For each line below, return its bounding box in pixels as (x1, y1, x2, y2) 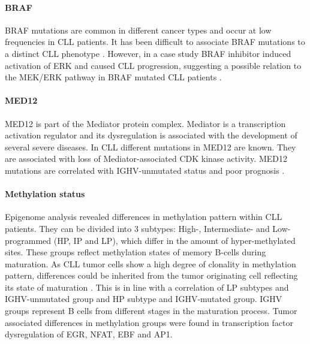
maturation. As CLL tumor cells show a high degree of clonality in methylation (5, 257, 296, 270)
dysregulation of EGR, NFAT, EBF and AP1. (5, 328, 173, 340)
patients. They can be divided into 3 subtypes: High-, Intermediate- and (5, 222, 270, 234)
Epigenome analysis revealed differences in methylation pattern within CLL (5, 210, 282, 223)
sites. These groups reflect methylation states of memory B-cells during (5, 246, 266, 258)
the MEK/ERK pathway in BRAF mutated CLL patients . (5, 71, 222, 83)
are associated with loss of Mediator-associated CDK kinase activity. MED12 (5, 152, 287, 165)
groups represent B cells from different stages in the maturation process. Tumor (5, 304, 297, 317)
